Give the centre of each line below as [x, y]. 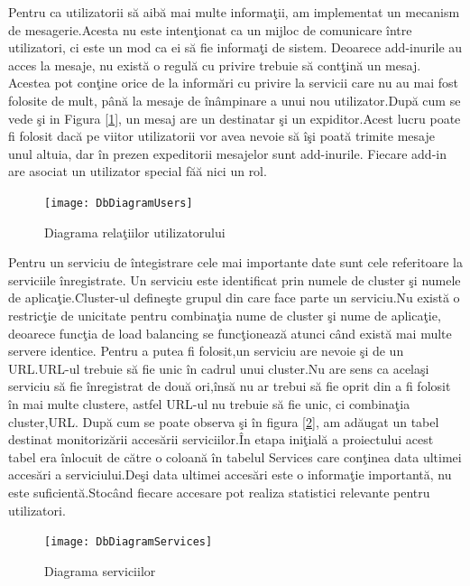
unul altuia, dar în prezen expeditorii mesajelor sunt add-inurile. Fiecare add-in [227, 153]
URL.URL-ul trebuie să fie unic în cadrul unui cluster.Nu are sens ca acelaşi [219, 368]
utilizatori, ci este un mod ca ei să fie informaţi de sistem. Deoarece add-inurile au [235, 47]
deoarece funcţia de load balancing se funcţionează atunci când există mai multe [230, 333]
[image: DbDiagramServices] [129, 542]
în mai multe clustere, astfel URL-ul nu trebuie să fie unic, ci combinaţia [209, 403]
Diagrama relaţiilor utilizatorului [135, 232]
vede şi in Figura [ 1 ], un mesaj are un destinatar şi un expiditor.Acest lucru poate [235, 118]
